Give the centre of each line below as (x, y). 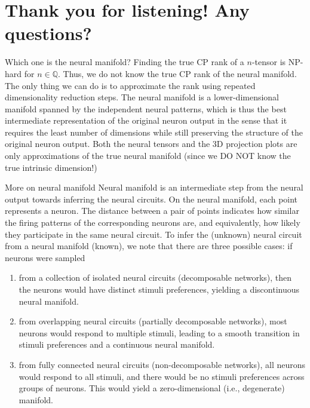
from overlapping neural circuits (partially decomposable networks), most (153, 321)
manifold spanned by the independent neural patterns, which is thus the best (146, 108)
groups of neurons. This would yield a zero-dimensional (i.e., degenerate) (152, 388)
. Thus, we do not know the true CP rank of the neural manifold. (177, 73)
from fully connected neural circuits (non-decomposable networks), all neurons (162, 364)
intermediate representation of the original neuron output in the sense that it (146, 120)
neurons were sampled (45, 257)
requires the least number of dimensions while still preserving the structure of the (154, 132)
